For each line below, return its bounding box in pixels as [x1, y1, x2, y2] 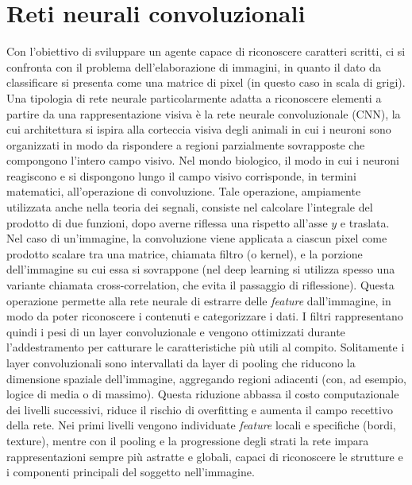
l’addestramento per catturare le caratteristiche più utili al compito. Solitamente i [6, 339, 405, 355]
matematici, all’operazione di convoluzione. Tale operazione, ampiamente [6, 183, 361, 200]
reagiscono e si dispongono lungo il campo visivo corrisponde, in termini [6, 167, 356, 184]
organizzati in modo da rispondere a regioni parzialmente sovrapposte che [6, 136, 365, 153]
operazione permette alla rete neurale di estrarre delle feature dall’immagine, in [6, 292, 391, 308]
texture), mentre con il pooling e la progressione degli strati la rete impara [6, 432, 369, 448]
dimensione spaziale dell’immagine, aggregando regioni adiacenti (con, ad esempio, [6, 370, 406, 386]
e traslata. [340, 214, 390, 231]
